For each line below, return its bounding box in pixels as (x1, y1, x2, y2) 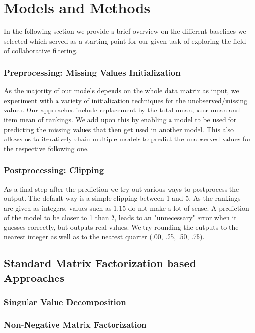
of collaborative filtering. (4, 45, 78, 55)
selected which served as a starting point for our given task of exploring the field (4, 35, 246, 46)
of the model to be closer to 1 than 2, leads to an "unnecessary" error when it (4, 212, 237, 222)
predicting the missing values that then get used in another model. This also (4, 124, 234, 134)
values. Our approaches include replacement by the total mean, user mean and (4, 105, 240, 115)
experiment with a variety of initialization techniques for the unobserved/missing (4, 95, 248, 105)
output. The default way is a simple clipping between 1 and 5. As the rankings (4, 193, 241, 203)
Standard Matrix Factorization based (4, 255, 197, 271)
